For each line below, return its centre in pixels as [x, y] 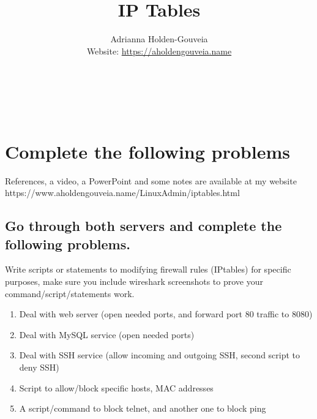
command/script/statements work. [70, 293]
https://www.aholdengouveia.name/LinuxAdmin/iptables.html [122, 193]
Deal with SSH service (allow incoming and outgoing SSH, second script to [160, 355]
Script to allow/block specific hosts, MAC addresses [116, 387]
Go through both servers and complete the [144, 226]
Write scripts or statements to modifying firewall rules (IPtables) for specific [148, 269]
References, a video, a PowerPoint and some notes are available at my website [151, 180]
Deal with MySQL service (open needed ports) [107, 334]
